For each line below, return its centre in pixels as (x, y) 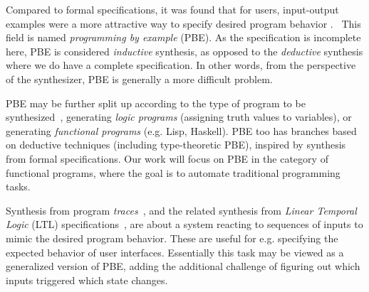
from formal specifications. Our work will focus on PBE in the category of (167, 158)
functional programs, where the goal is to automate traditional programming (173, 172)
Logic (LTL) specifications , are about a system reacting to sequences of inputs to (184, 224)
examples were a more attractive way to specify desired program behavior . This (183, 23)
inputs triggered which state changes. (87, 280)
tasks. (18, 186)
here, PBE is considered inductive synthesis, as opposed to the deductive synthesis (184, 51)
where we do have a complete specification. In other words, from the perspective (181, 65)
